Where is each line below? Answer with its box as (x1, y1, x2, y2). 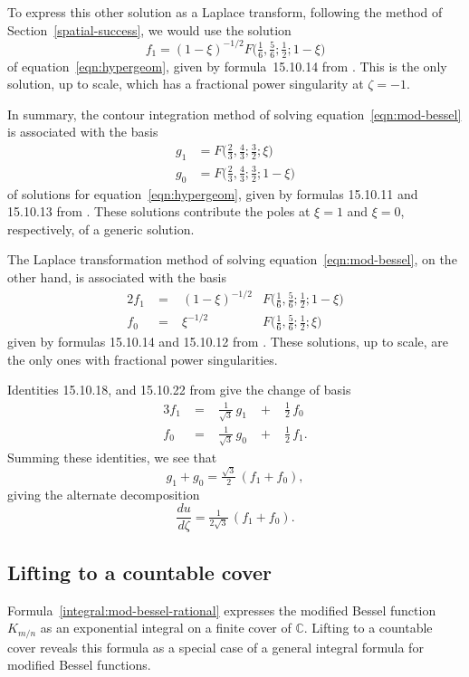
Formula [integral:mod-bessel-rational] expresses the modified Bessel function (7, 600, 436, 619)
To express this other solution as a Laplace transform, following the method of (7, 3, 443, 21)
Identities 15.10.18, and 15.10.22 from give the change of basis (7, 380, 351, 399)
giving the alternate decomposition (7, 484, 200, 503)
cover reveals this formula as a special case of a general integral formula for (7, 637, 424, 656)
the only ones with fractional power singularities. (7, 349, 278, 368)
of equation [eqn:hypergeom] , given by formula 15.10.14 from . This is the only (7, 56, 447, 75)
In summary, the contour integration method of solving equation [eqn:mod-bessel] (7, 104, 462, 123)
